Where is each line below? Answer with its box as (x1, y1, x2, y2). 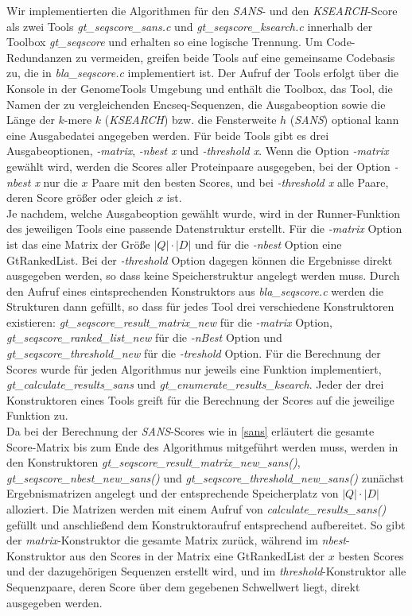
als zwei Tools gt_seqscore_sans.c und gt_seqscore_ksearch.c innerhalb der (6, 17, 373, 34)
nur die (43, 173, 78, 190)
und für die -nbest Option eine (194, 235, 342, 252)
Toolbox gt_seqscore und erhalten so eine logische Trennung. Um (6, 33, 323, 50)
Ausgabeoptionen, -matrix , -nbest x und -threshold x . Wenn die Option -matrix (6, 142, 389, 159)
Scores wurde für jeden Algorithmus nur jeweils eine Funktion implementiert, (6, 360, 382, 377)
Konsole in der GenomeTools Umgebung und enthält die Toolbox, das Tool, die (6, 79, 393, 96)
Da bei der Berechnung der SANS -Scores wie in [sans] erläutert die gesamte (6, 423, 375, 440)
